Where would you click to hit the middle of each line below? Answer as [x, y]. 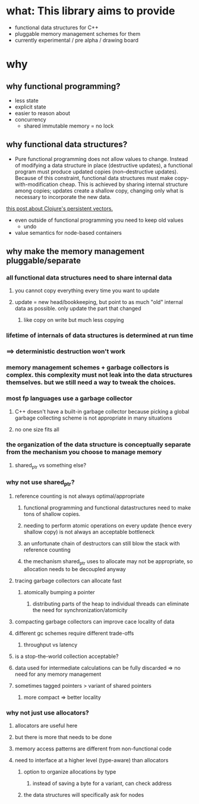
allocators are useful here [46, 726]
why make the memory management [75, 252]
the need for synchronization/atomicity [80, 610]
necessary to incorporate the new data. [63, 197]
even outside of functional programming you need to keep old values [99, 220]
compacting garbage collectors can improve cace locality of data [94, 622]
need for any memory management [58, 674]
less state [26, 100]
